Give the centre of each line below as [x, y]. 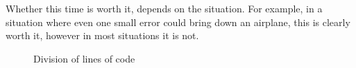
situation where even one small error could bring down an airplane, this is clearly [178, 22]
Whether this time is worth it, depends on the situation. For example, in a [164, 8]
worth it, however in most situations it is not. [102, 35]
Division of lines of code [84, 58]
